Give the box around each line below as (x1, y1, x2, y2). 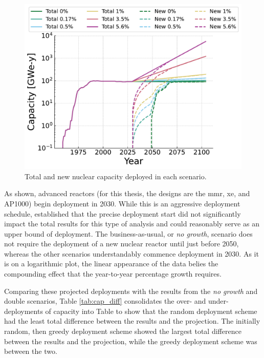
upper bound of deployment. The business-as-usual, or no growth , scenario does (4, 228, 253, 239)
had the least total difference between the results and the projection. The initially (4, 315, 260, 326)
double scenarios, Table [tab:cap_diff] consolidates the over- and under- (4, 296, 229, 306)
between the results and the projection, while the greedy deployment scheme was (4, 335, 257, 346)
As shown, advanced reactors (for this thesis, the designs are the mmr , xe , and (4, 188, 250, 199)
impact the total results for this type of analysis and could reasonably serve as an (4, 218, 259, 229)
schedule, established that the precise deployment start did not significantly (4, 208, 241, 219)
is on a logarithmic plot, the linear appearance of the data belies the (4, 258, 218, 269)
